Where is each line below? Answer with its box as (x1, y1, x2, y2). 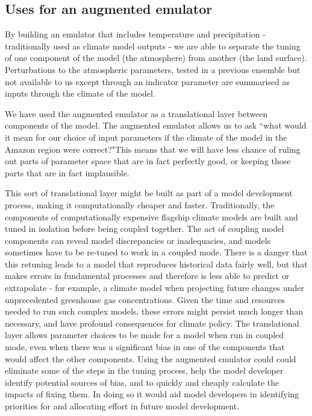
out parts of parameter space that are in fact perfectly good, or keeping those (5, 155, 291, 167)
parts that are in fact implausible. (5, 166, 129, 179)
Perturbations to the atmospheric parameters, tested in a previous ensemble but (5, 63, 301, 75)
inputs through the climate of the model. (5, 87, 155, 100)
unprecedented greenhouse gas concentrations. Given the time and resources (5, 293, 285, 306)
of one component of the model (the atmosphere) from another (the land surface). (5, 51, 307, 64)
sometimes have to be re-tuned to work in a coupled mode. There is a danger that (5, 246, 308, 258)
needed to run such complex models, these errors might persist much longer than (5, 305, 303, 318)
